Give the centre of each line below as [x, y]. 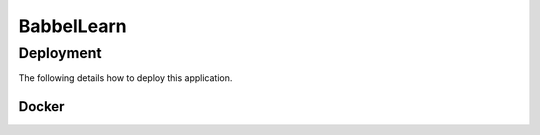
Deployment [60, 53]
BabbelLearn [72, 26]
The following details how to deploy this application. [125, 78]
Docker [41, 106]
